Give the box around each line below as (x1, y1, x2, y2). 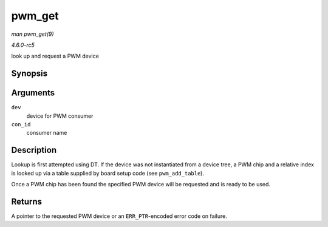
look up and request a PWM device (11, 52, 100, 60)
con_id (11, 121, 31, 128)
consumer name (26, 129, 67, 137)
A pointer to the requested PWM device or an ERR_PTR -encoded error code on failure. (11, 212, 227, 220)
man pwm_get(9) (11, 30, 54, 38)
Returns (11, 196, 43, 206)
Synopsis (11, 69, 48, 79)
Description (11, 145, 57, 155)
